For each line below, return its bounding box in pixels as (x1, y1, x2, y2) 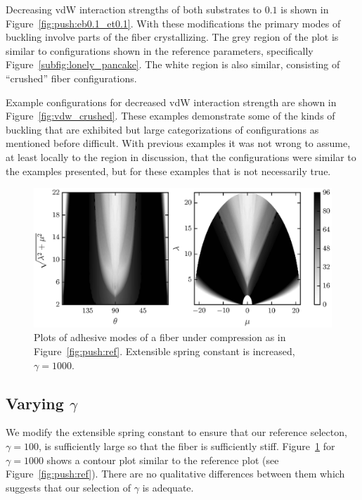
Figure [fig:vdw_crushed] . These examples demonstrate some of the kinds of (6, 108, 335, 123)
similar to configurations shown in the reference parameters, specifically (6, 43, 313, 58)
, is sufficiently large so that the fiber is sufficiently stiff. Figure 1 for (38, 439, 335, 454)
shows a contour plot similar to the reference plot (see (46, 452, 279, 467)
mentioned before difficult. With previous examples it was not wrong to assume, (6, 136, 351, 150)
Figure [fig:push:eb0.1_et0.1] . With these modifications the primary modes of (6, 15, 341, 30)
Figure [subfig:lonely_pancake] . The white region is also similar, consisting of (6, 57, 340, 72)
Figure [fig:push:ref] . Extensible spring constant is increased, (34, 344, 295, 359)
